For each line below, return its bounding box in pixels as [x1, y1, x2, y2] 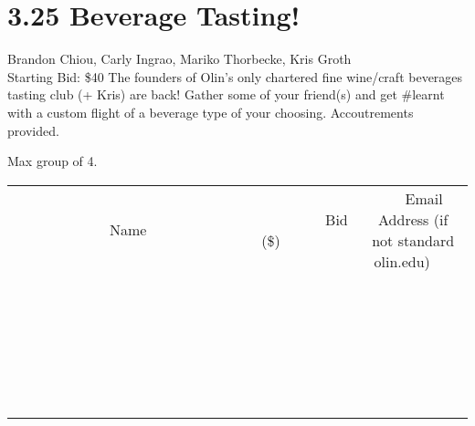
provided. [7, 120, 59, 140]
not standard [372, 229, 455, 251]
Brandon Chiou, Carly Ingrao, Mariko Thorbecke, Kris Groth [7, 49, 352, 68]
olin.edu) [374, 250, 430, 272]
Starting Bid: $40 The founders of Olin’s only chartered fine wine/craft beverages [7, 67, 463, 86]
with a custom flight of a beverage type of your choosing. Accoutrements [7, 102, 414, 121]
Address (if [378, 208, 449, 230]
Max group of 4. [7, 151, 98, 171]
